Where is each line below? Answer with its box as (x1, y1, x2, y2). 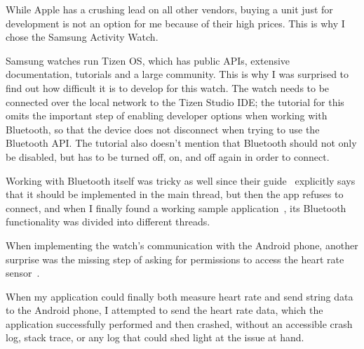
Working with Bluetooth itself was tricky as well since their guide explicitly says (6, 173, 356, 187)
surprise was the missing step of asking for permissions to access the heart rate (6, 251, 344, 266)
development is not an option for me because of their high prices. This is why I (6, 15, 345, 30)
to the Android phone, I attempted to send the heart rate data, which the (6, 303, 323, 317)
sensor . (6, 265, 40, 280)
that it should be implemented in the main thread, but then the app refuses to (6, 187, 344, 202)
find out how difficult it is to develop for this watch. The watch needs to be (6, 80, 330, 95)
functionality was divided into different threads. (6, 214, 210, 229)
